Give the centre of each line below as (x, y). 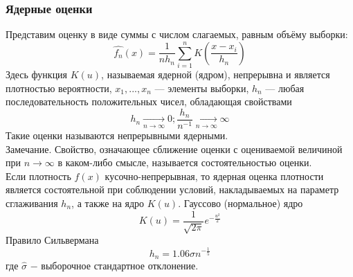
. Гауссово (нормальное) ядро (241, 203)
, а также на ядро (108, 203)
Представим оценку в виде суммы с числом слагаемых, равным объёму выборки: (177, 34)
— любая (285, 88)
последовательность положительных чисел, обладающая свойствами (149, 101)
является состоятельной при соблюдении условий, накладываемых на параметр (172, 189)
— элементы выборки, (202, 88)
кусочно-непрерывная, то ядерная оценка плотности (214, 176)
